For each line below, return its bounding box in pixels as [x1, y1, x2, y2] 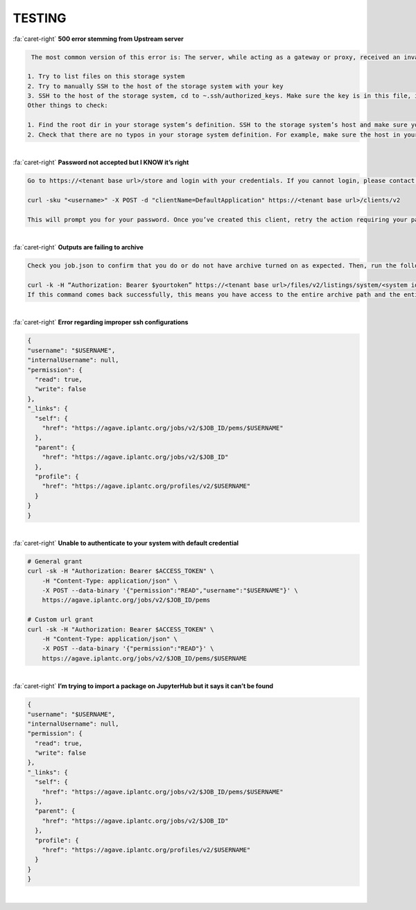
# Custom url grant [27, 615, 94, 624]
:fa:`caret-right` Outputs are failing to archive [12, 243, 144, 251]
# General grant [27, 557, 83, 565]
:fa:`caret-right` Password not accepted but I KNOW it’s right [12, 158, 189, 166]
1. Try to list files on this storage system [27, 73, 185, 80]
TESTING [12, 10, 67, 26]
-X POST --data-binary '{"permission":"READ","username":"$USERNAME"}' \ [42, 586, 298, 595]
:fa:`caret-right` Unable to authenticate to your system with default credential [12, 539, 239, 547]
